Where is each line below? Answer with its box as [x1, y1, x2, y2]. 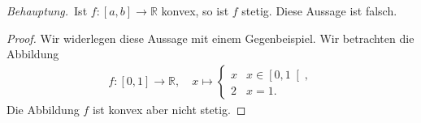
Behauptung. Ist [7, 2, 88, 19]
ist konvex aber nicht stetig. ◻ [92, 100, 246, 117]
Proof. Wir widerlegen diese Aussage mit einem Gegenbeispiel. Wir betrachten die [7, 29, 414, 46]
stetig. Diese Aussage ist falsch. [241, 2, 397, 19]
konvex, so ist [161, 2, 229, 19]
